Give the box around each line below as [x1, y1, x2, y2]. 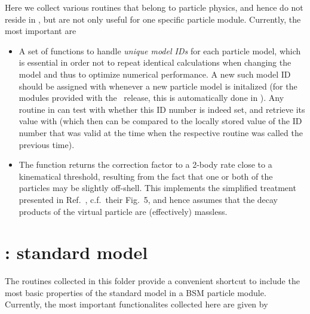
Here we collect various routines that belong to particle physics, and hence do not [5, 1, 303, 13]
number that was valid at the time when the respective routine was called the [19, 126, 303, 138]
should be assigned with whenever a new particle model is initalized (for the [19, 79, 297, 92]
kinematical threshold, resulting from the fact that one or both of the [19, 170, 273, 182]
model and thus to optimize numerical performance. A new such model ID [19, 67, 291, 80]
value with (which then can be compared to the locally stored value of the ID [19, 115, 302, 127]
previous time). [19, 138, 75, 150]
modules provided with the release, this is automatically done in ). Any [19, 91, 284, 104]
